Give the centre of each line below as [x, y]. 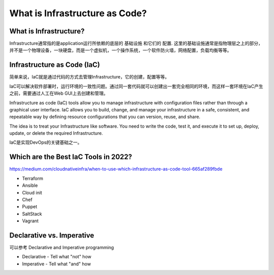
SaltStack [32, 214]
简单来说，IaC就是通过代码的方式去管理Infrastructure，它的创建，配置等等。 [89, 77]
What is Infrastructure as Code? [78, 13]
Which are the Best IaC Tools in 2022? [71, 157]
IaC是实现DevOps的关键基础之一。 [46, 142]
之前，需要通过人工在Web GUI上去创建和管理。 [59, 93]
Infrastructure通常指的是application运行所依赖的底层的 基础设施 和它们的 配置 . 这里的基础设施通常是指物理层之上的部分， [136, 44]
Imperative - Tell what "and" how [57, 264]
